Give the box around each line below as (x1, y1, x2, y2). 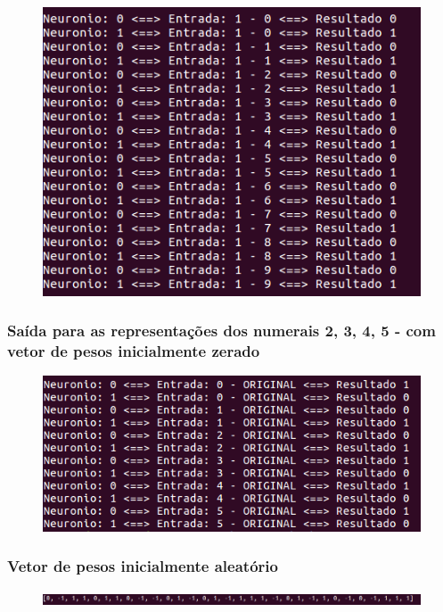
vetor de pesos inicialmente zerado (7, 340, 260, 362)
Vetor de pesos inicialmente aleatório (7, 555, 278, 577)
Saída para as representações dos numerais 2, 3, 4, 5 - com (7, 319, 436, 342)
